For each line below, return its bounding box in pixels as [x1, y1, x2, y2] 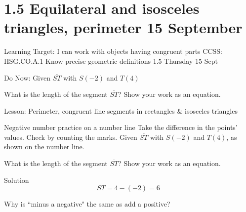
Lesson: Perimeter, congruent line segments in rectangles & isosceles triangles [4, 105, 238, 116]
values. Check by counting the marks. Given [4, 131, 137, 142]
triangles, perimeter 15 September [4, 17, 243, 38]
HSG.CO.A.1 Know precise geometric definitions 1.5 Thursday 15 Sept [4, 55, 218, 66]
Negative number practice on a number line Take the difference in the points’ [4, 122, 238, 132]
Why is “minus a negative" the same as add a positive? [4, 199, 170, 209]
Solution [4, 174, 29, 185]
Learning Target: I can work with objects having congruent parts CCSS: [4, 46, 222, 56]
